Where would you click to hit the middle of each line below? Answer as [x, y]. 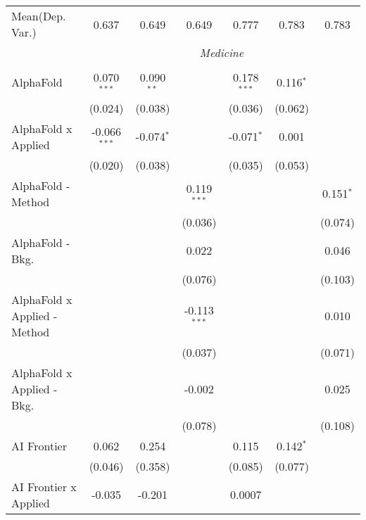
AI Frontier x [44, 486]
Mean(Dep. [39, 16]
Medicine [222, 52]
